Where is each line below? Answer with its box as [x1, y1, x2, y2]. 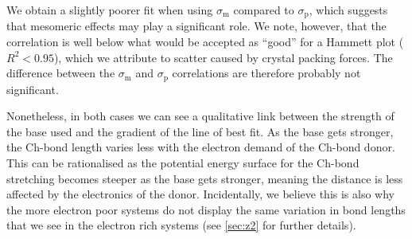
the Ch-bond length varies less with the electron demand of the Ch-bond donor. [6, 139, 395, 155]
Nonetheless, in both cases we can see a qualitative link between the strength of [6, 108, 395, 124]
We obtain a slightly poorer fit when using [6, 2, 213, 18]
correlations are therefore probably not [172, 65, 361, 81]
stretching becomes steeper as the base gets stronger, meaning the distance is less [6, 170, 403, 186]
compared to [233, 2, 294, 18]
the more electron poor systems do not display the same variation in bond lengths [6, 201, 406, 217]
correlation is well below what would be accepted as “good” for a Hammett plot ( [6, 33, 404, 50]
